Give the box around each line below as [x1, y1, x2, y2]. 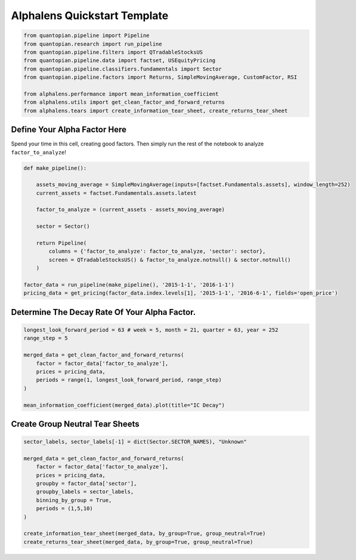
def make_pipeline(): [23, 165, 87, 171]
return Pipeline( [36, 240, 87, 247]
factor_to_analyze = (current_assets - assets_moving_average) [36, 206, 225, 213]
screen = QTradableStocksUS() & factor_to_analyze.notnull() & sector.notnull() [48, 256, 292, 263]
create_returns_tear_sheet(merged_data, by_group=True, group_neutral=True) [23, 539, 253, 545]
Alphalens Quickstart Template [11, 9, 169, 22]
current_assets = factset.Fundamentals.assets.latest [36, 190, 197, 196]
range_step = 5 [23, 335, 68, 342]
